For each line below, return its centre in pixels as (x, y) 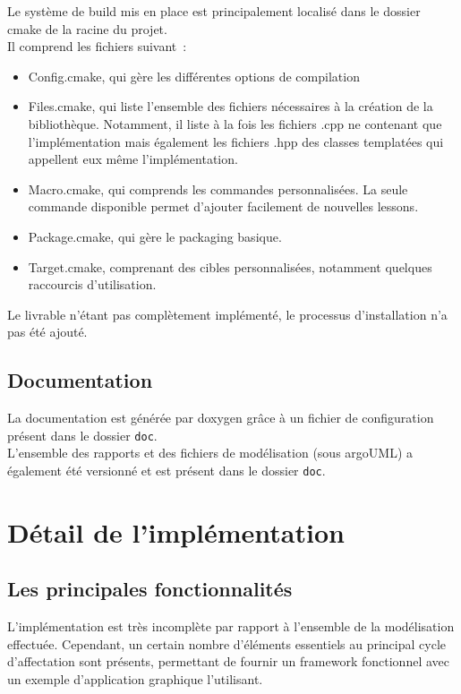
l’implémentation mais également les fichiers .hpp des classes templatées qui (236, 141)
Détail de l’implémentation (176, 531)
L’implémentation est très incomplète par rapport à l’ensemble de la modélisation (231, 626)
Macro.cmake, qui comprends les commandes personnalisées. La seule (218, 188)
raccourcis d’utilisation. (92, 284)
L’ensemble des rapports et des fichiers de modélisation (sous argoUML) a (210, 453)
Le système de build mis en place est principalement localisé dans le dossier (214, 11)
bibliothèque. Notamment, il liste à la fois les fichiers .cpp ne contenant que (235, 123)
